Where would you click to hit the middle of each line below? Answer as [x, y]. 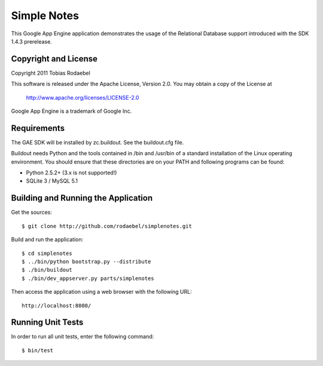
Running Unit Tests [47, 322]
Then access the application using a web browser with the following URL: [101, 292]
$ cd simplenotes [47, 253]
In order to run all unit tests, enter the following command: [83, 337]
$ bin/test [38, 350]
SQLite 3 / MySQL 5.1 [52, 181]
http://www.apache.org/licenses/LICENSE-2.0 [83, 97]
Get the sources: [31, 213]
